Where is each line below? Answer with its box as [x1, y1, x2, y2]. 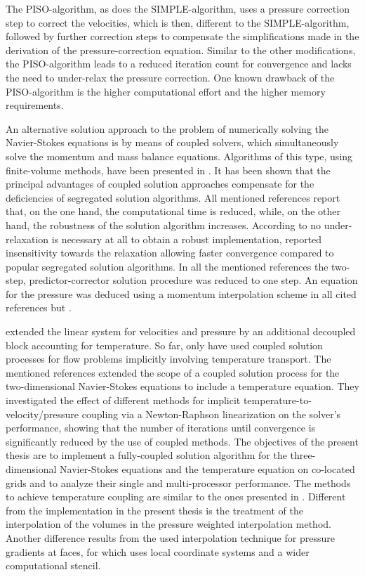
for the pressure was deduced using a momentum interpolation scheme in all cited [6, 286, 357, 301]
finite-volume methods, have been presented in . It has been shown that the [6, 162, 331, 177]
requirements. [6, 98, 64, 112]
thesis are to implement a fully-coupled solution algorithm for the [6, 448, 287, 462]
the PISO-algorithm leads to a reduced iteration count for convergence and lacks [6, 56, 352, 71]
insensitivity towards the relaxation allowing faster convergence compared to [6, 245, 334, 260]
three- [290, 448, 316, 462]
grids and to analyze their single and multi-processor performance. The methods [6, 475, 351, 490]
